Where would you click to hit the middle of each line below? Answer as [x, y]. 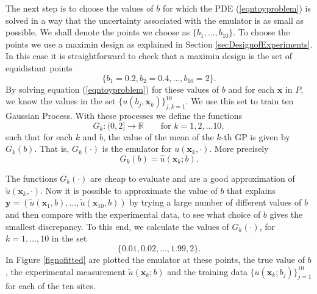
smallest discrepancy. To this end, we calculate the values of [117, 226]
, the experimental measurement [66, 271]
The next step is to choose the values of [80, 8]
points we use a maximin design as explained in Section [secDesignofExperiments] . [159, 44]
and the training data [207, 271]
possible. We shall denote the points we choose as [98, 32]
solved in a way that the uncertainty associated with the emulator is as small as [155, 20]
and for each [251, 89]
